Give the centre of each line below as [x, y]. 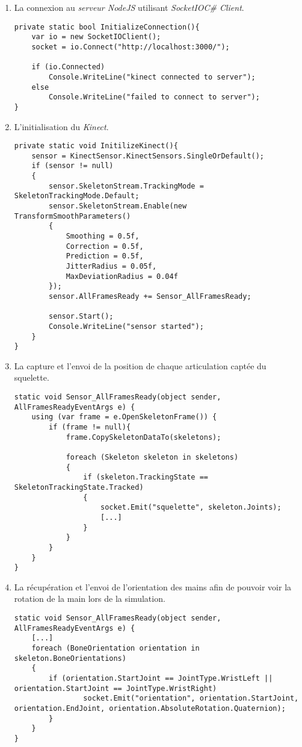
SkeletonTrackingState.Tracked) [79, 487]
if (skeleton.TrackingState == [146, 477]
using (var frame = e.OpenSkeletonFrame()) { [124, 417]
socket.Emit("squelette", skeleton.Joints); [191, 508]
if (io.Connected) [68, 67]
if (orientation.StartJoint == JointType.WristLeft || [161, 678]
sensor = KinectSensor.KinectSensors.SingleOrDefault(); [148, 156]
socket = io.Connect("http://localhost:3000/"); [131, 47]
